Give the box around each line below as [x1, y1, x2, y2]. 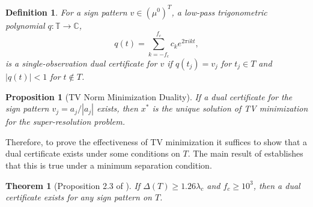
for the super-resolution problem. [5, 115, 125, 128]
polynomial [5, 19, 45, 31]
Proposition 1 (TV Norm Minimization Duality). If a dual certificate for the [5, 90, 293, 103]
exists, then [97, 102, 138, 115]
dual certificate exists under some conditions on [5, 147, 180, 160]
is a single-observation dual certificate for [5, 57, 157, 70]
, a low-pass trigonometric [171, 5, 267, 18]
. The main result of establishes [187, 147, 303, 160]
